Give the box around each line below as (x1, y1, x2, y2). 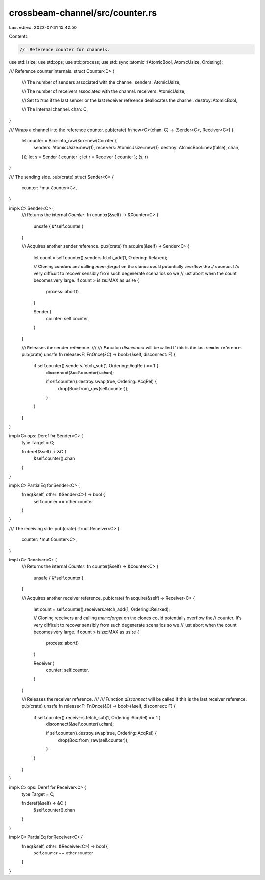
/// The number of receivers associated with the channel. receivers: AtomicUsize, (21, 88, 186, 94)
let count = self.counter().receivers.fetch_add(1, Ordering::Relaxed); (33, 606, 170, 612)
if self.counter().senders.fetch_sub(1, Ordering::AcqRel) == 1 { (33, 363, 159, 369)
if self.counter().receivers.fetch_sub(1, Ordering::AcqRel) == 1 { (33, 714, 161, 720)
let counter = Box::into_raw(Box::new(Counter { (21, 138, 117, 144)
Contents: (9, 33, 29, 39)
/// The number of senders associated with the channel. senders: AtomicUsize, (21, 79, 181, 85)
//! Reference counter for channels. (19, 47, 110, 52)
